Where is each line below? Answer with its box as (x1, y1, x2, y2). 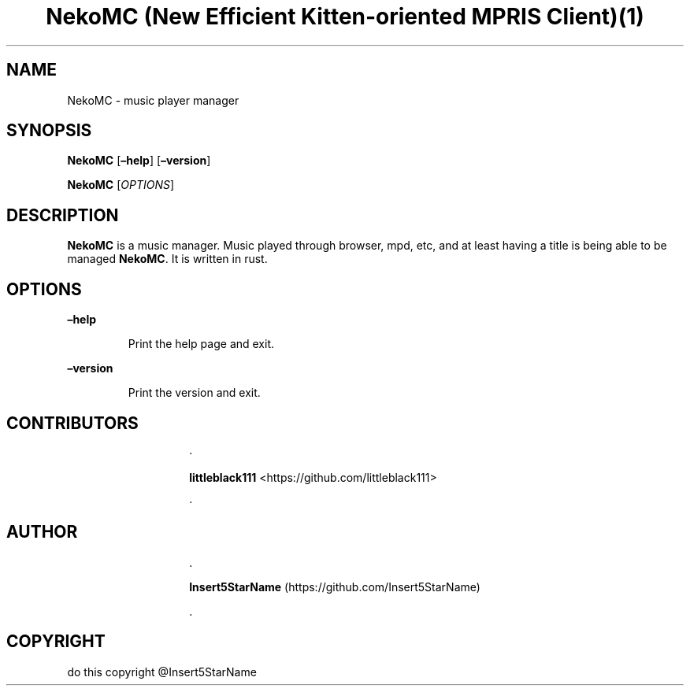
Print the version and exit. (128, 386, 261, 400)
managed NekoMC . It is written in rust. (67, 252, 268, 266)
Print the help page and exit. (128, 337, 275, 351)
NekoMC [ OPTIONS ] (67, 178, 175, 192)
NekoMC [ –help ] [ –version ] (67, 154, 211, 168)
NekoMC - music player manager (67, 93, 239, 107)
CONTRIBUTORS (6, 413, 139, 433)
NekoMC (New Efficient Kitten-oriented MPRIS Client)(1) (46, 3, 644, 30)
